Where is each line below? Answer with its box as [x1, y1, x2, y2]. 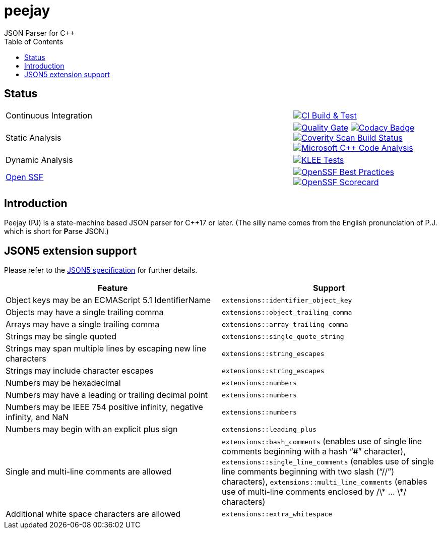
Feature [97, 283, 128, 293]
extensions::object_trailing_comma [222, 308, 352, 316]
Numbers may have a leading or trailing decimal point [6, 390, 208, 400]
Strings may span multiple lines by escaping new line [6, 343, 207, 354]
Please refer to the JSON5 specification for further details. [4, 266, 198, 275]
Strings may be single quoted [6, 331, 116, 342]
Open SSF [6, 171, 44, 182]
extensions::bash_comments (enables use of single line [222, 436, 422, 447]
